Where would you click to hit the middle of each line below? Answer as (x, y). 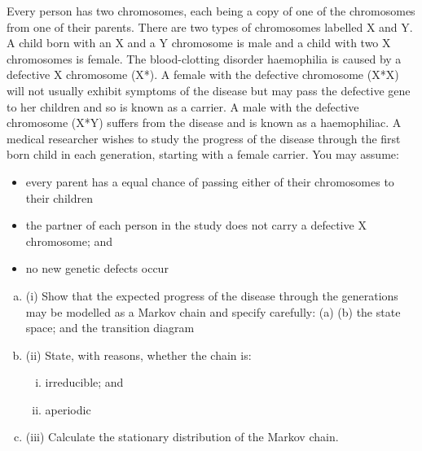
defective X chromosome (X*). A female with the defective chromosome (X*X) (203, 74)
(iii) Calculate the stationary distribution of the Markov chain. (182, 437)
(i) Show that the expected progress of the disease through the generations (212, 295)
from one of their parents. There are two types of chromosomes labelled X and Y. (210, 26)
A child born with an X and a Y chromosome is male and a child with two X (199, 43)
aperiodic (68, 409)
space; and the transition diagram (110, 328)
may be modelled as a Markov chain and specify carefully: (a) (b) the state (213, 311)
